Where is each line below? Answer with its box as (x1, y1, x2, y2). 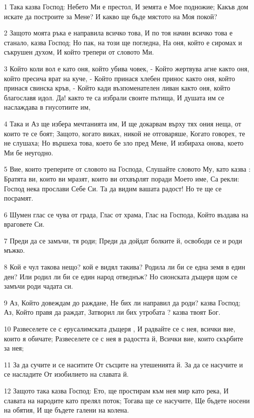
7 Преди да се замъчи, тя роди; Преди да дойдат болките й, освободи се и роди (4, 235, 242, 245)
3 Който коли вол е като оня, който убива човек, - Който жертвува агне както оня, (4, 63, 250, 73)
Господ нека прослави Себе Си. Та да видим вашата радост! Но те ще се (4, 183, 222, 193)
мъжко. (4, 245, 25, 255)
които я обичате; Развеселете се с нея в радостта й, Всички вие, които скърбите (4, 333, 243, 343)
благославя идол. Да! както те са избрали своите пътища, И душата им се (4, 92, 225, 102)
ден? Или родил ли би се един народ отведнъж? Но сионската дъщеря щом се (4, 271, 237, 281)
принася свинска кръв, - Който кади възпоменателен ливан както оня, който (4, 83, 230, 93)
